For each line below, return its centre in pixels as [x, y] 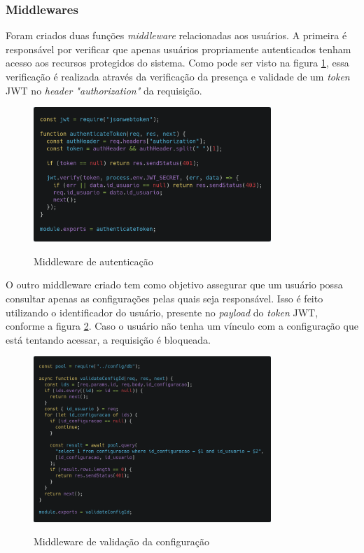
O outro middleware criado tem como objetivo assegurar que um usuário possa [174, 285]
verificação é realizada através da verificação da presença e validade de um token [178, 76]
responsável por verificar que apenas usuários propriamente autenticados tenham [178, 49]
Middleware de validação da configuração [121, 541]
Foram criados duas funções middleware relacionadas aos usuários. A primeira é [176, 35]
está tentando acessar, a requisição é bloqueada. [108, 339]
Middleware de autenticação [93, 261]
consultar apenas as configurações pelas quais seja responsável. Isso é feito [164, 299]
